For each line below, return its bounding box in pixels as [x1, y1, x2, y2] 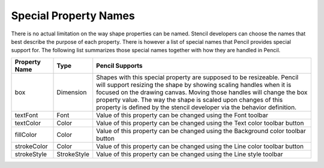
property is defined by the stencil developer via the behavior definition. [96, 103, 297, 111]
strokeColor [14, 142, 48, 150]
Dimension [56, 88, 87, 96]
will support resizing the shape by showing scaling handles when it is [96, 80, 292, 89]
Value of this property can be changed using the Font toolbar [96, 111, 269, 119]
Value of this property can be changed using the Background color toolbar [96, 127, 306, 135]
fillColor [14, 130, 37, 139]
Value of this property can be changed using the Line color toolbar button [96, 142, 304, 150]
